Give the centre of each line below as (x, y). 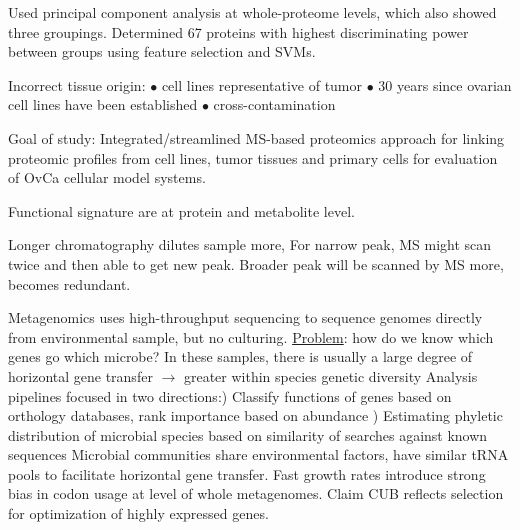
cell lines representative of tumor (262, 84)
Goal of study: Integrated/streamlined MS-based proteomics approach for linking (256, 137)
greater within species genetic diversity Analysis (330, 375)
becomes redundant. (69, 283)
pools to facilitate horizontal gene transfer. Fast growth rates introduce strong (247, 473)
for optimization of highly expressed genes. (138, 513)
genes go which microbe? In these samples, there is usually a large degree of (240, 356)
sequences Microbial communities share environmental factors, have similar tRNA (258, 454)
